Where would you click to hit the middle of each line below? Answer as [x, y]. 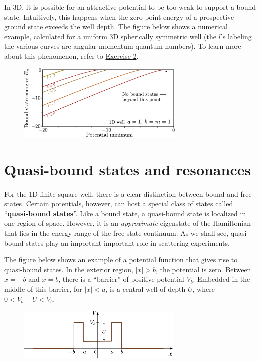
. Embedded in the [222, 279]
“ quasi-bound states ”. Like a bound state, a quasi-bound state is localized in [125, 213]
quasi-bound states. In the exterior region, [69, 269]
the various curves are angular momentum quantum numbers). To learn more [123, 46]
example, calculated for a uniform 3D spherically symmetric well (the [110, 36]
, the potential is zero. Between [203, 269]
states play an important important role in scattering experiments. [128, 242]
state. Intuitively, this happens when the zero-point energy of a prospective [119, 16]
